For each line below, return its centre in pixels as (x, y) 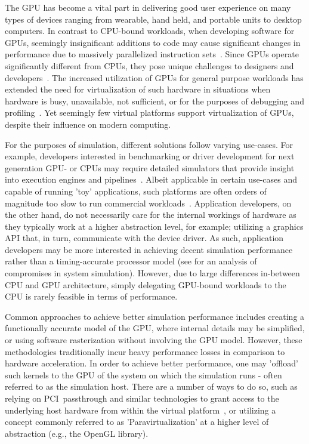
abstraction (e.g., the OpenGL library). (77, 433)
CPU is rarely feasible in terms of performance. (91, 296)
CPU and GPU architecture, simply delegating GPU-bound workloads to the (146, 284)
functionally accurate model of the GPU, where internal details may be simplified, (155, 328)
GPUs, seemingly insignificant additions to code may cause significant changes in (153, 42)
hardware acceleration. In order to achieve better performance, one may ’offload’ (152, 363)
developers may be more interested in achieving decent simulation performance (149, 249)
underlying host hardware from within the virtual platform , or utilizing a (140, 410)
